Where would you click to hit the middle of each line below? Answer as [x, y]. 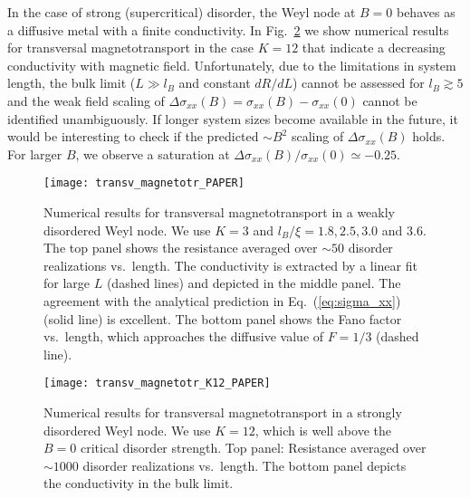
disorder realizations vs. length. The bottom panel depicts [245, 465]
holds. [429, 136]
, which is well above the [323, 430]
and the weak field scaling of [86, 100]
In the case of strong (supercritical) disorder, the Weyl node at [182, 12]
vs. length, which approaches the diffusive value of [184, 336]
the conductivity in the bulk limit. [139, 483]
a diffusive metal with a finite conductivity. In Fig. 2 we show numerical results [228, 29]
